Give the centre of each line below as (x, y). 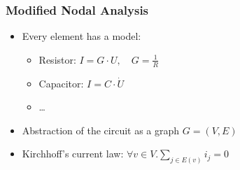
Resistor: (57, 59)
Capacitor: (61, 83)
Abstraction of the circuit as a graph (101, 130)
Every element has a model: (82, 36)
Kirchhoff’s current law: (73, 154)
